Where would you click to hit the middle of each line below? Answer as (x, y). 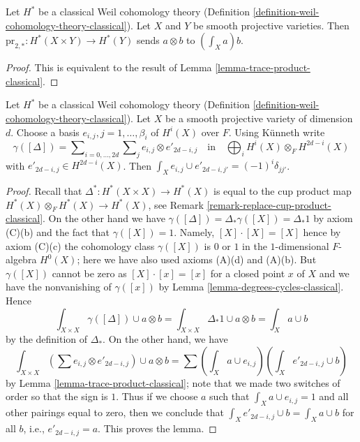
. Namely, (194, 231)
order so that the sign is (57, 396)
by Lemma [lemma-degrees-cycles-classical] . (251, 287)
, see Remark (176, 204)
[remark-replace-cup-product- (269, 204)
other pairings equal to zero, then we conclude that (115, 412)
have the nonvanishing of (59, 287)
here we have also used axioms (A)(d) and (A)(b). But (200, 259)
